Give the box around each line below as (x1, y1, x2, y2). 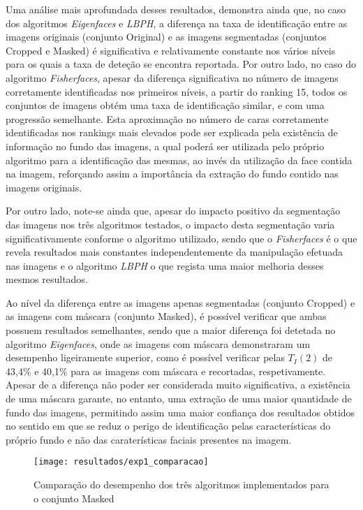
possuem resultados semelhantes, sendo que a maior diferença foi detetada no (6, 323, 336, 337)
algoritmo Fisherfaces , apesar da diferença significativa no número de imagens (6, 70, 339, 85)
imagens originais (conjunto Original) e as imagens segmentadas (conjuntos (6, 29, 327, 44)
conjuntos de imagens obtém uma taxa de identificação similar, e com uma (6, 98, 325, 112)
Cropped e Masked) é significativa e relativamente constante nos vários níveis (6, 43, 336, 57)
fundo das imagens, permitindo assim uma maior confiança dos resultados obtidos (6, 405, 355, 419)
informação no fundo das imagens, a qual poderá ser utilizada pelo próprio (6, 138, 325, 153)
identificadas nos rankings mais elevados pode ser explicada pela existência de (6, 125, 338, 140)
